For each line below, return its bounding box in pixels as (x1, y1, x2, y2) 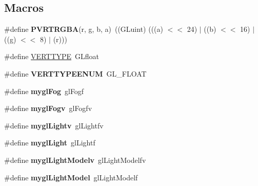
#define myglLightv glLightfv (4, 120, 104, 131)
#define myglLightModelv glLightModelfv (4, 154, 146, 165)
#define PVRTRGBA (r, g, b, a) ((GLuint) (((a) (4, 24, 163, 34)
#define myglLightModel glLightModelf (4, 172, 138, 182)
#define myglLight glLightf (4, 137, 95, 148)
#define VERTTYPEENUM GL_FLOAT (4, 68, 147, 79)
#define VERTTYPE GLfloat (4, 51, 100, 62)
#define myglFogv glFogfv (4, 103, 92, 114)
